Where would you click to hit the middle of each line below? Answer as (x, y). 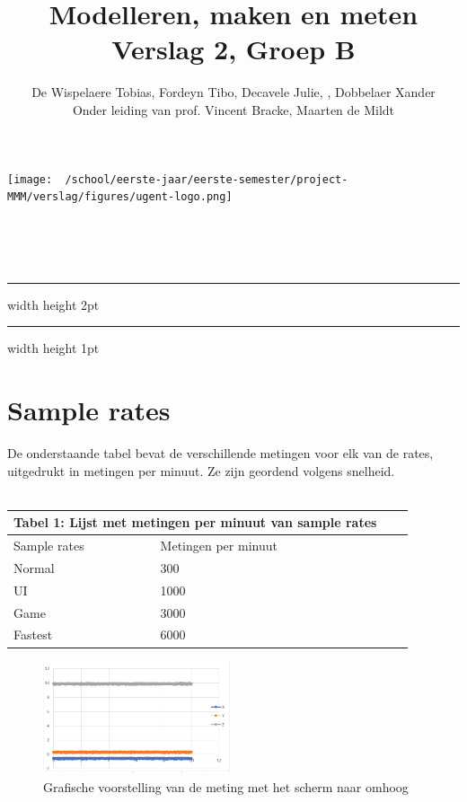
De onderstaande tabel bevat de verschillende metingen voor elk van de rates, (220, 452)
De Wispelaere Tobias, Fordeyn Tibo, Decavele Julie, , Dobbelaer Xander (233, 92)
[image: (30, 179)
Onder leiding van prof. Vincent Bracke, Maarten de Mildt (233, 109)
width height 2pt (53, 304)
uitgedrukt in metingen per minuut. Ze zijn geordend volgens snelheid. (201, 470)
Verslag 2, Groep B (233, 49)
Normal (34, 567)
